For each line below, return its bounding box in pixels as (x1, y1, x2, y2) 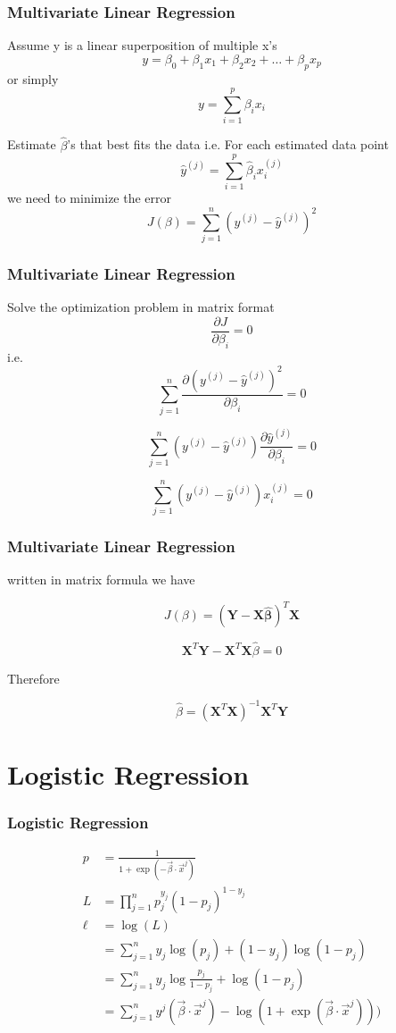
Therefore (7, 668, 60, 687)
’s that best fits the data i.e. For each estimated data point (67, 135, 389, 154)
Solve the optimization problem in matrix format (7, 298, 275, 316)
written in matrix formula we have (7, 570, 195, 589)
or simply (7, 69, 59, 88)
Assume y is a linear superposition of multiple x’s (7, 36, 277, 55)
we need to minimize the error (7, 189, 172, 207)
